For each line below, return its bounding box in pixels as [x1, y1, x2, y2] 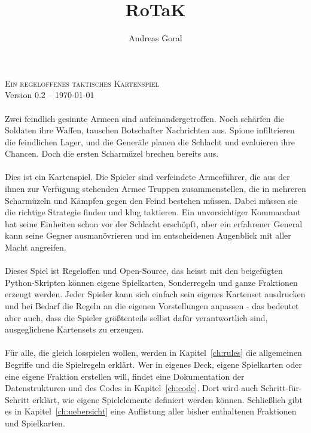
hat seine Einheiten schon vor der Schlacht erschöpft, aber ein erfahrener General [5, 217, 303, 230]
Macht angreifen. [5, 241, 66, 254]
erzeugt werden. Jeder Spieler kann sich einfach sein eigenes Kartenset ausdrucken [5, 288, 306, 300]
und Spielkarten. [5, 416, 65, 429]
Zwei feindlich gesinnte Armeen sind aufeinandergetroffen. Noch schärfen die [5, 112, 285, 124]
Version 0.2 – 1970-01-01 [5, 89, 94, 101]
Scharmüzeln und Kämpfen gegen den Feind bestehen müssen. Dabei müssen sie [5, 194, 298, 206]
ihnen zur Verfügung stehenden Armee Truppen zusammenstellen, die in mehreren [5, 182, 306, 195]
